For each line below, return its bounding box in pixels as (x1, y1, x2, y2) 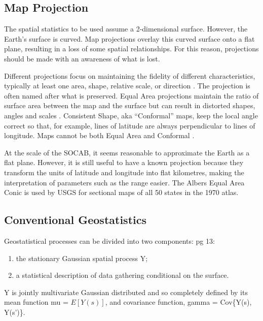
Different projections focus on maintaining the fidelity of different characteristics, (4, 70, 255, 81)
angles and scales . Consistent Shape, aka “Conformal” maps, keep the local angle (4, 110, 258, 120)
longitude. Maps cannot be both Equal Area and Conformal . (4, 130, 195, 141)
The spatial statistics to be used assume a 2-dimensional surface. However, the (4, 23, 248, 34)
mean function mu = (4, 297, 68, 307)
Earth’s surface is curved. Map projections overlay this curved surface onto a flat (4, 33, 255, 44)
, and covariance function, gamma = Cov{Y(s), (105, 297, 252, 307)
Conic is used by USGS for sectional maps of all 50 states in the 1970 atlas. (4, 187, 239, 198)
